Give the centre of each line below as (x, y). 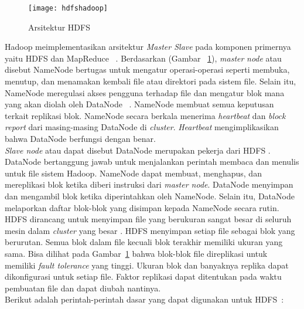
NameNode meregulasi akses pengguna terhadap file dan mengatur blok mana (145, 92)
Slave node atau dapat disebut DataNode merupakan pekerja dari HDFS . (138, 150)
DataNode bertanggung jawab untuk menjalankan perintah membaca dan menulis (152, 162)
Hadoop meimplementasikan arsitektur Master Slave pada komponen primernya (148, 47)
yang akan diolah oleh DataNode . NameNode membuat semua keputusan (139, 104)
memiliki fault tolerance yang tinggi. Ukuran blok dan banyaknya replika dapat (147, 265)
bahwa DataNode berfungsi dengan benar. (80, 138)
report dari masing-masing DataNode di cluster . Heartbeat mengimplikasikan (142, 127)
